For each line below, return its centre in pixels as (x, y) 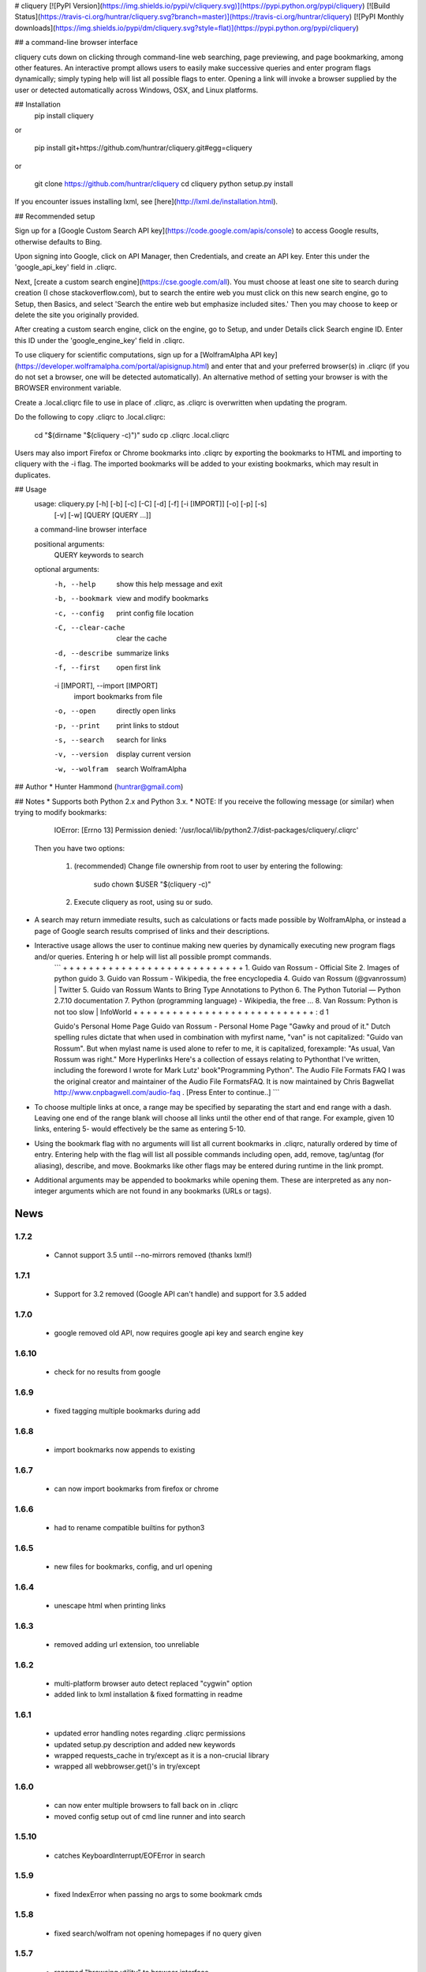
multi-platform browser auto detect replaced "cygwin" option (153, 1683)
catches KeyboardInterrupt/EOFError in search (129, 1855)
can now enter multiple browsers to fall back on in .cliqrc (146, 1806)
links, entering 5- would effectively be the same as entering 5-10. (140, 1129)
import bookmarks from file (118, 696)
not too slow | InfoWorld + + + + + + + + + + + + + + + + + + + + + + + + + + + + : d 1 (191, 1012)
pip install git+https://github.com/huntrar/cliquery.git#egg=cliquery (143, 148)
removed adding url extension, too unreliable (127, 1644)
